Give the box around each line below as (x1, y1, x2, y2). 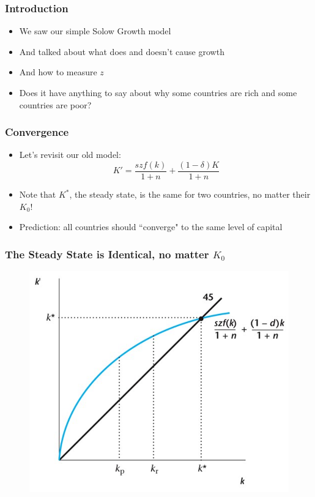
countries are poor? (19, 98, 92, 111)
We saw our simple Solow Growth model (19, 24, 171, 37)
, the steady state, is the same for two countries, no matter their (69, 188, 311, 201)
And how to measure (19, 65, 97, 78)
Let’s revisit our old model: (19, 148, 121, 161)
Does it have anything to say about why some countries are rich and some (19, 86, 297, 99)
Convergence (5, 124, 69, 140)
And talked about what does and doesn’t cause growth (19, 45, 224, 58)
